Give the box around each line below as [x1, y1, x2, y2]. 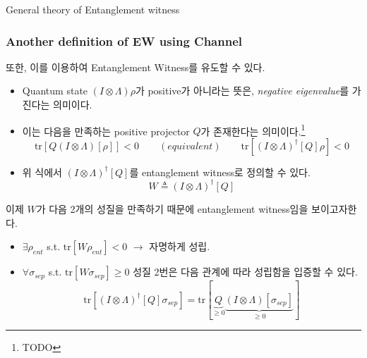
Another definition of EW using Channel [6, 32, 243, 49]
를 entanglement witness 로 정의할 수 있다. [129, 164, 311, 179]
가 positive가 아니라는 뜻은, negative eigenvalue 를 [135, 83, 349, 98]
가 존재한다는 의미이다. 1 [200, 121, 306, 138]
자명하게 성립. [149, 239, 210, 254]
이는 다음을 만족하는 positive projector [22, 123, 190, 138]
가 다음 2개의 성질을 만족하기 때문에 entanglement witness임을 [36, 201, 308, 216]
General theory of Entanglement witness [6, 2, 180, 16]
